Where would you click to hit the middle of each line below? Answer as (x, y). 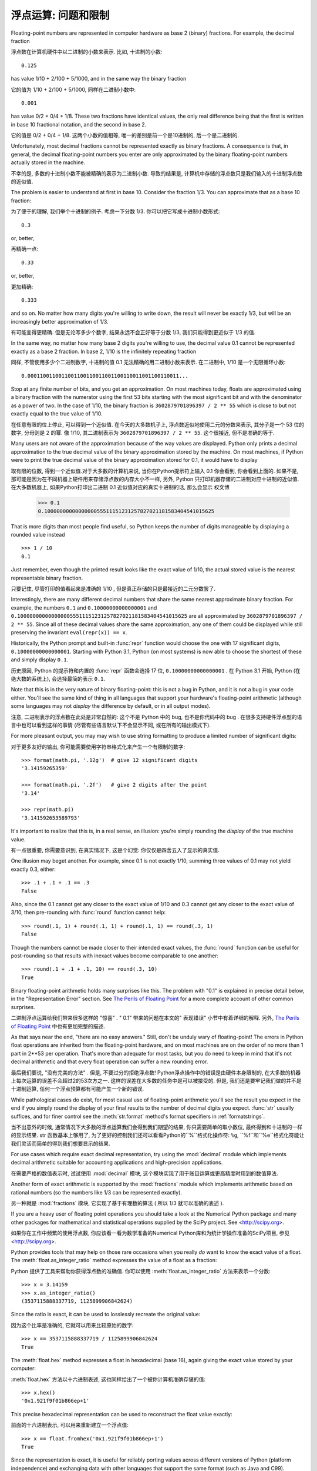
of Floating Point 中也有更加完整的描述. (58, 1026)
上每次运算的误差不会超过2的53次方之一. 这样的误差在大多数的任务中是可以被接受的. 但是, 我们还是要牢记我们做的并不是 (156, 1080)
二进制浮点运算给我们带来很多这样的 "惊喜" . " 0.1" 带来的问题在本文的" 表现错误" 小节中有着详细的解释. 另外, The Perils (155, 1018)
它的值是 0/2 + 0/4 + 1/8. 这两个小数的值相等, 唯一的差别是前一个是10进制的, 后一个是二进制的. (125, 135)
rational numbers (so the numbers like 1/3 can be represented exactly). (96, 1192)
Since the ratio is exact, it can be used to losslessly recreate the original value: (106, 1314)
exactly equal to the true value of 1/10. (57, 414)
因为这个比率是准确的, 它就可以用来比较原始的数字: (72, 1325)
